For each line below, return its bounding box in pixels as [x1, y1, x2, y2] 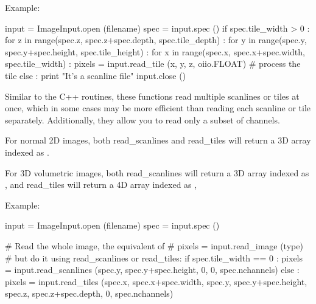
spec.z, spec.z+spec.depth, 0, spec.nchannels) [5, 287, 174, 300]
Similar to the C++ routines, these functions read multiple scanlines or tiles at [5, 89, 300, 102]
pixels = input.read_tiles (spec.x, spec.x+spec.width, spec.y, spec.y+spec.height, [5, 275, 307, 288]
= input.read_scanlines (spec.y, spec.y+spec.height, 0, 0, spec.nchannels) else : [5, 263, 300, 276]
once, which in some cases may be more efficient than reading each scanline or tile [5, 102, 311, 114]
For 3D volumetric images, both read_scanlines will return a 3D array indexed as [5, 166, 309, 179]
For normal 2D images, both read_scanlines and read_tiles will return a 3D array [5, 134, 311, 147]
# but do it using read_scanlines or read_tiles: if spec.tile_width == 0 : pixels [5, 251, 303, 264]
